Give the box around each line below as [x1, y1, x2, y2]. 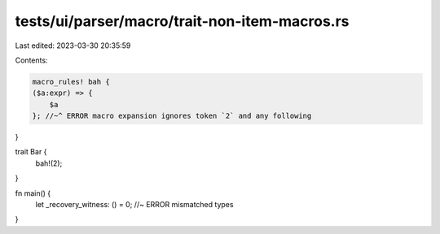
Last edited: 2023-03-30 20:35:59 [15, 41, 131, 50]
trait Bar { [15, 147, 47, 157]
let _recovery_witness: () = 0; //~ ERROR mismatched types [35, 200, 234, 210]
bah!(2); [35, 158, 63, 168]
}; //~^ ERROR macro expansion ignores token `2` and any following [32, 111, 312, 121]
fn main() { [15, 188, 51, 198]
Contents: [15, 55, 48, 65]
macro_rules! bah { [32, 77, 110, 86]
